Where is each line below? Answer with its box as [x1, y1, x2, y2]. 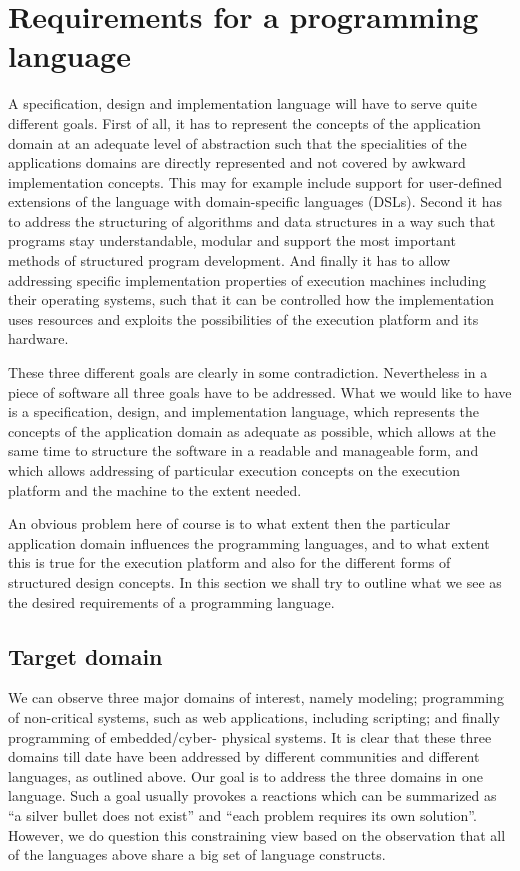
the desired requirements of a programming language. [8, 591, 335, 612]
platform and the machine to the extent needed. [8, 479, 302, 500]
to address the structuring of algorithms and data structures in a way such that [8, 210, 496, 231]
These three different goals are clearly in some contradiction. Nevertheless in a [8, 362, 488, 383]
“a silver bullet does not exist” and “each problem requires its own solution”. [8, 804, 477, 825]
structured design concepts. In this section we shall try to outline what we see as [8, 571, 502, 592]
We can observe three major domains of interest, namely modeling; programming [8, 687, 504, 708]
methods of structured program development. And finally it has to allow [8, 250, 451, 271]
